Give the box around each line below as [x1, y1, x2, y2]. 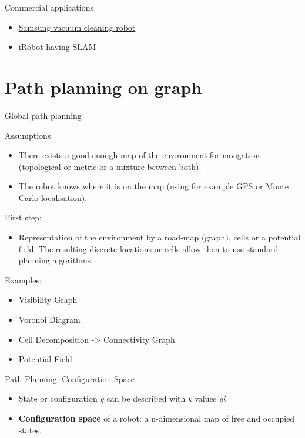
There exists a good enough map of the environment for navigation [18, 149, 260, 161]
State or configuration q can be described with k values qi [18, 392, 226, 404]
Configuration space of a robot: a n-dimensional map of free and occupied [18, 412, 295, 424]
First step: [5, 211, 42, 223]
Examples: [5, 273, 42, 286]
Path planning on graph [5, 75, 202, 99]
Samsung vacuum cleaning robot [18, 21, 136, 33]
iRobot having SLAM [18, 41, 96, 53]
